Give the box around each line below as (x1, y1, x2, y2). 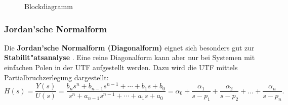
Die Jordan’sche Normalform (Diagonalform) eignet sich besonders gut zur (4, 42, 255, 52)
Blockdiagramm (24, 1, 73, 11)
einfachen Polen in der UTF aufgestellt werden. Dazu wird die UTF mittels (4, 62, 238, 72)
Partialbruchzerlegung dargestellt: (4, 72, 109, 82)
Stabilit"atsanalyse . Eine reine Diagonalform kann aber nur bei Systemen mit (4, 52, 255, 63)
